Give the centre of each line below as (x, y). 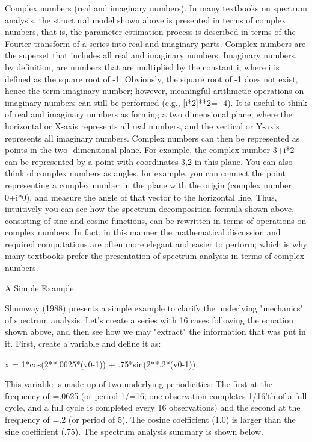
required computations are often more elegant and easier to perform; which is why (156, 244)
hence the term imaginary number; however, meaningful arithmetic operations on (154, 91)
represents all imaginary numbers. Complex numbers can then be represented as (152, 138)
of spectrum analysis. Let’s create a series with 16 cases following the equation (149, 319)
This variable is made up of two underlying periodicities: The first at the (139, 384)
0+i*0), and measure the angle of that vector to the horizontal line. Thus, (141, 197)
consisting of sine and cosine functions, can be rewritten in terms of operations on (156, 220)
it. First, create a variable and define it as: (83, 344)
